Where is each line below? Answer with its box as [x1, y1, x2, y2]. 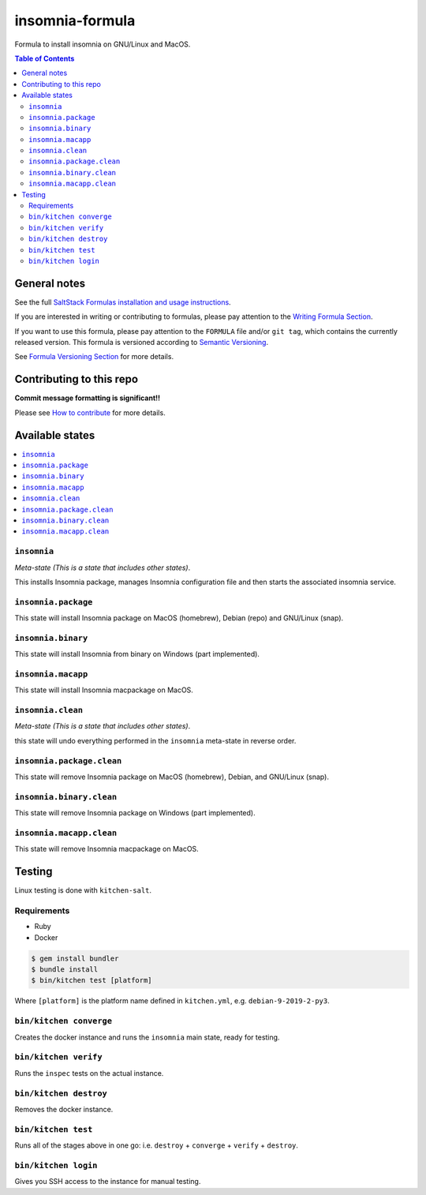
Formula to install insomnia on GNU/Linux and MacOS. [14, 39, 191, 49]
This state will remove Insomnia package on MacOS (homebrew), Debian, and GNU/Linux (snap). [14, 772, 329, 781]
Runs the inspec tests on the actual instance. [14, 1068, 164, 1077]
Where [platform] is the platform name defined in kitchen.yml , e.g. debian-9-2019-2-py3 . [14, 996, 331, 1006]
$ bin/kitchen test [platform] [31, 976, 153, 985]
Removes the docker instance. [14, 1104, 114, 1114]
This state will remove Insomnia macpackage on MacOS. [14, 845, 199, 854]
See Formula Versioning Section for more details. [14, 352, 174, 361]
